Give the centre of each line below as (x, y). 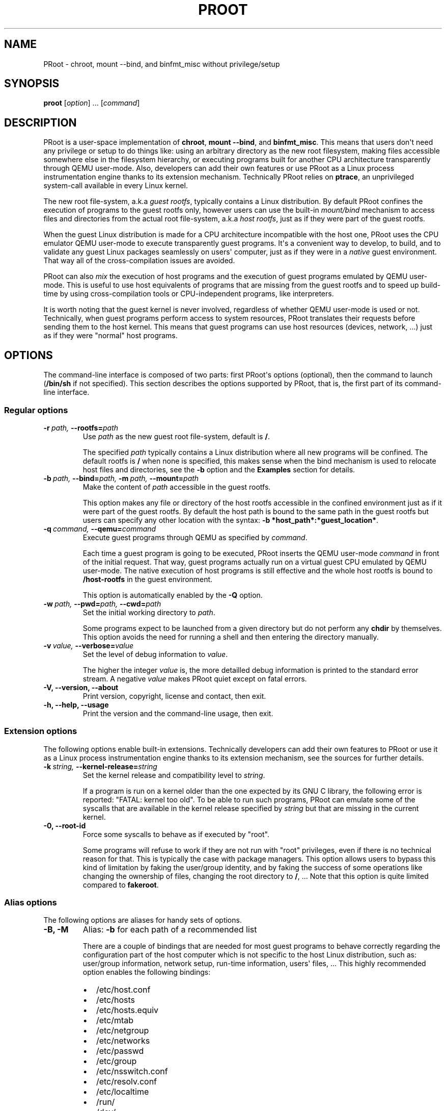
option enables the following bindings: (147, 972)
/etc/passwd (120, 1051)
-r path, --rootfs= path (81, 427)
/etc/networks (123, 1041)
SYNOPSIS (32, 84)
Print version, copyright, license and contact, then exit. (174, 696)
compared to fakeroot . (121, 885)
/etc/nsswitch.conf (132, 1071)
